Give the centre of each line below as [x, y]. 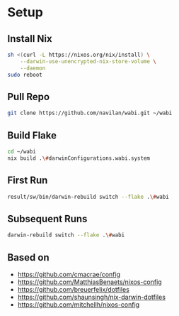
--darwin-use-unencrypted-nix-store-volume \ [88, 61]
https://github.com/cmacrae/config [69, 274]
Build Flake [32, 135]
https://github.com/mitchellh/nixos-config [79, 304]
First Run [28, 181]
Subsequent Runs [47, 218]
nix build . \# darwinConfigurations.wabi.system [79, 158]
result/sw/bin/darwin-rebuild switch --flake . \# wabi [88, 197]
